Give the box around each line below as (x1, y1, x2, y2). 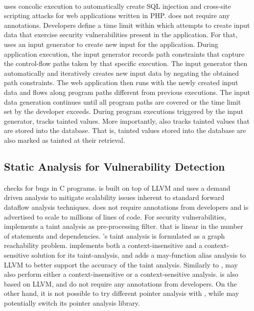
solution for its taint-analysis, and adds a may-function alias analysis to (31, 250, 246, 260)
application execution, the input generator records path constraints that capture (4, 48, 245, 59)
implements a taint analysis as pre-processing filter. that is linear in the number (4, 221, 243, 231)
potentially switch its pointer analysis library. (4, 298, 140, 308)
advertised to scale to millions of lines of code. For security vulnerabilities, (4, 211, 227, 222)
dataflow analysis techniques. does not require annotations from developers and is (4, 202, 249, 212)
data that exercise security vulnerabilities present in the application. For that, (4, 29, 238, 40)
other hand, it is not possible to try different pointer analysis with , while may (4, 288, 239, 298)
